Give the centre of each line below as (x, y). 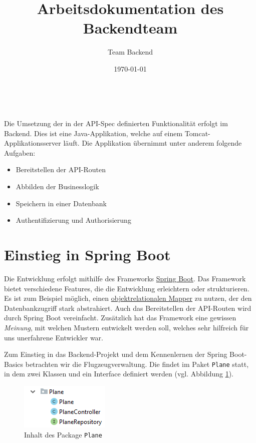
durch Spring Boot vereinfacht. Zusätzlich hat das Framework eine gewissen (120, 318)
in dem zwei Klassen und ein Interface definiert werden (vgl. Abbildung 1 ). (119, 374)
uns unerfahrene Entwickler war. (54, 337)
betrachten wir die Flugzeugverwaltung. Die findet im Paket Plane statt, (137, 364)
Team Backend (130, 52)
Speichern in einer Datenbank (61, 203)
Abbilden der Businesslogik (57, 186)
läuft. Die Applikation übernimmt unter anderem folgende (153, 143)
